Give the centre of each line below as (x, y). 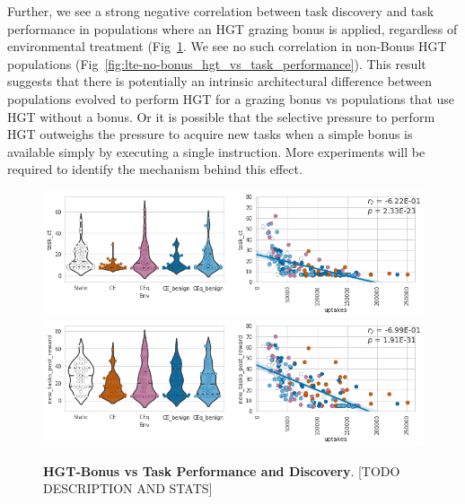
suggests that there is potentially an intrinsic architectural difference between (220, 81)
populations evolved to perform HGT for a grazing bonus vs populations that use (231, 98)
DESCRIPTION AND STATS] (128, 488)
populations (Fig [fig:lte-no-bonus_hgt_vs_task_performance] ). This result (217, 63)
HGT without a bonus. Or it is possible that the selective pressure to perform (221, 116)
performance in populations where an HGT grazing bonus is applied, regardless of (232, 28)
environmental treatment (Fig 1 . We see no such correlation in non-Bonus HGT (227, 46)
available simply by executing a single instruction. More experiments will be (216, 151)
